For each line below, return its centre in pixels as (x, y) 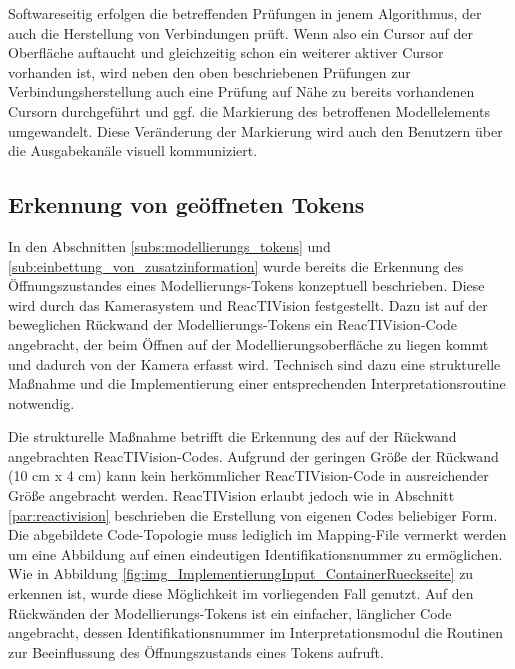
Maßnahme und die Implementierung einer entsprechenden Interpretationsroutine (257, 383)
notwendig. (41, 402)
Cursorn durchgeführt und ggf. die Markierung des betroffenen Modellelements (249, 110)
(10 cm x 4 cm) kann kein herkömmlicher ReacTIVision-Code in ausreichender (248, 475)
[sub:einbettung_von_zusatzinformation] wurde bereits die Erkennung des (236, 265)
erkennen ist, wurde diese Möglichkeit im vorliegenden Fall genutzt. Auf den (241, 593)
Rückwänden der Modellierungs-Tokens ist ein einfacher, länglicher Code (230, 612)
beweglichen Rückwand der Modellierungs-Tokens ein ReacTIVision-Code (233, 324)
